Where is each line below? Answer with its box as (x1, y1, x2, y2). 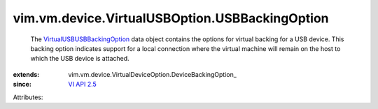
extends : (13, 70, 40, 78)
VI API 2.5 (68, 80, 97, 89)
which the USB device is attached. (30, 54, 129, 63)
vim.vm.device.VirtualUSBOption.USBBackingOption (13, 10, 329, 26)
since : (13, 80, 31, 89)
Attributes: (13, 93, 43, 101)
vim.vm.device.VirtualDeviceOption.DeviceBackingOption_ (68, 70, 237, 78)
